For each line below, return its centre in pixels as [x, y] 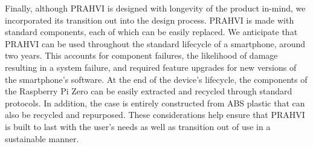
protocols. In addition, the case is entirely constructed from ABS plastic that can [155, 103]
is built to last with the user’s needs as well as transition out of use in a [138, 126]
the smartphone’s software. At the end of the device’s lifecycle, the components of [156, 79]
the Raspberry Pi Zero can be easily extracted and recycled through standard [149, 91]
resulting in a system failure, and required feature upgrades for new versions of [151, 67]
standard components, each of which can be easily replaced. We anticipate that [151, 32]
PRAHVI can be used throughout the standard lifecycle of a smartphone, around [155, 43]
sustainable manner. [42, 138]
